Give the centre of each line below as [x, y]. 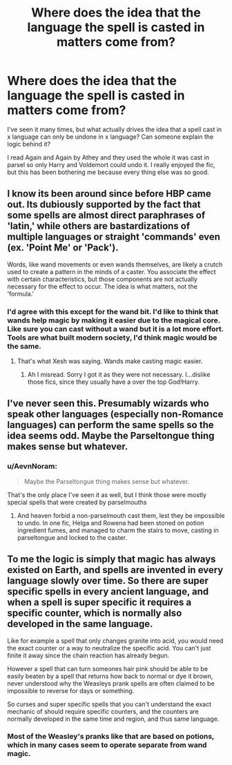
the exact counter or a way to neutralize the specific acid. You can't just [109, 648]
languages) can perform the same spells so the [110, 425]
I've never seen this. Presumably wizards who [108, 404]
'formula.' [21, 293]
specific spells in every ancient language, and [108, 592]
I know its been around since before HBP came [109, 194]
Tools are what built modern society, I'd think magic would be [112, 338]
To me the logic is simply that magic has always [112, 560]
